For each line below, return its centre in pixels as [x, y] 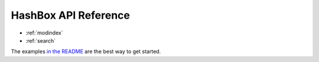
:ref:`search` [41, 40]
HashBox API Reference [70, 15]
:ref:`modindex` [44, 33]
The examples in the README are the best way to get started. [86, 51]
